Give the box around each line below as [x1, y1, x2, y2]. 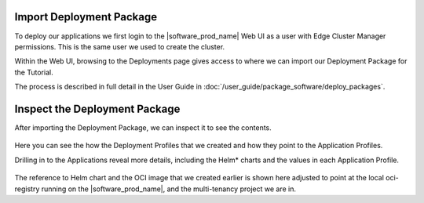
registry [14, 184, 40, 194]
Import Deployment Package [14, 10, 158, 24]
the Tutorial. [14, 67, 54, 77]
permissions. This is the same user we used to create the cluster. [14, 42, 225, 51]
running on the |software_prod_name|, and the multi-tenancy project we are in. [41, 184, 296, 194]
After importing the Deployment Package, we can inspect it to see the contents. [14, 122, 272, 132]
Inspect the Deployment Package [14, 102, 181, 115]
